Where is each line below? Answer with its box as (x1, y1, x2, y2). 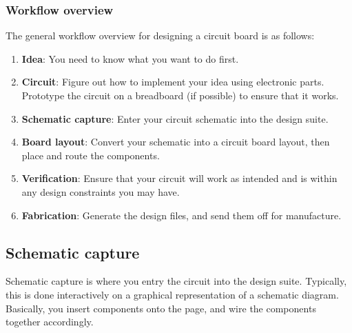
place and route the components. (21, 148, 160, 162)
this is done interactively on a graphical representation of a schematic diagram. (6, 287, 339, 301)
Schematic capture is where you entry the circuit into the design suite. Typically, (6, 274, 347, 288)
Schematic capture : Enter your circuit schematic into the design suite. (21, 111, 329, 125)
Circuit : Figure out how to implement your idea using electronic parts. (21, 74, 324, 89)
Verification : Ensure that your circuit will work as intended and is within (21, 171, 338, 185)
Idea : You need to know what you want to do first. (21, 51, 239, 65)
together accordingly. (6, 314, 94, 329)
